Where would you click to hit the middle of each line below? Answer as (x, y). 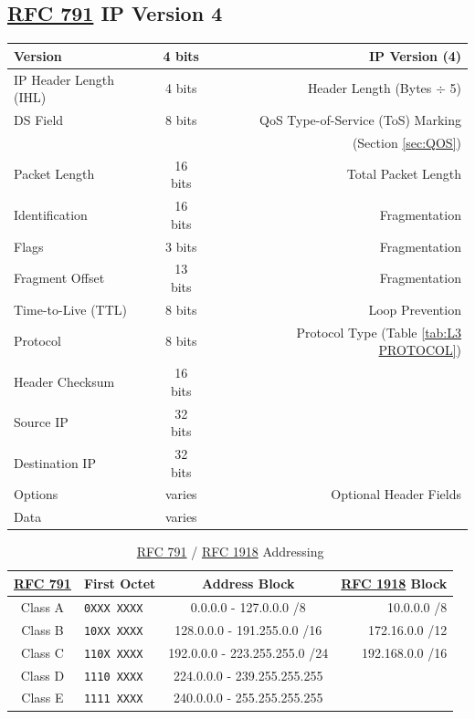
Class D (42, 675)
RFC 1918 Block (394, 583)
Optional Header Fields (396, 494)
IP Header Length (64, 79)
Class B (42, 629)
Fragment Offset (59, 278)
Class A (42, 606)
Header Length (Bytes (369, 88)
